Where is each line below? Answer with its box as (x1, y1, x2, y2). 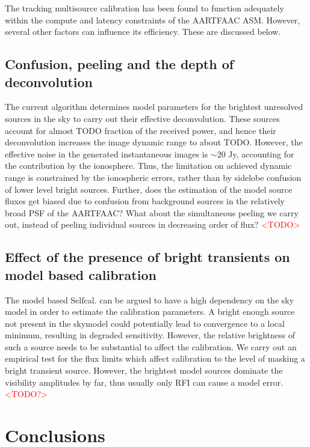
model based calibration (5, 265, 157, 284)
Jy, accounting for (228, 147, 294, 160)
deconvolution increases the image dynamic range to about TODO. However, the (5, 136, 303, 148)
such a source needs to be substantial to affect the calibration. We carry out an (5, 340, 297, 353)
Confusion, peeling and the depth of (5, 55, 234, 73)
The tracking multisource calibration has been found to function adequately (5, 2, 284, 14)
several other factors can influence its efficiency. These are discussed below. (5, 25, 281, 38)
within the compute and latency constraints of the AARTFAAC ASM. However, (5, 13, 300, 26)
